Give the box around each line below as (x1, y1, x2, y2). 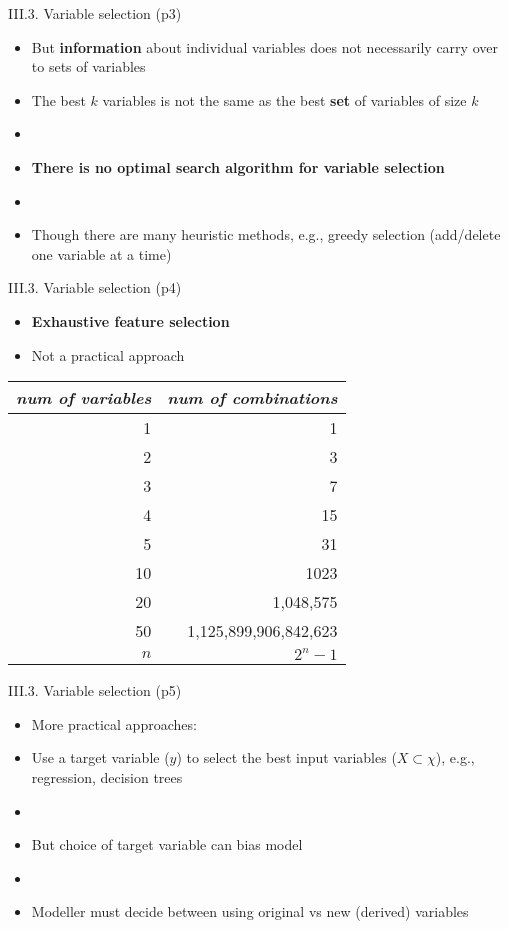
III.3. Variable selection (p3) (8, 3, 182, 23)
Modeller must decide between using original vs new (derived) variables (31, 901, 469, 922)
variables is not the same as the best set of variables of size (102, 89, 467, 110)
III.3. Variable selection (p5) (8, 680, 182, 701)
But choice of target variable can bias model (31, 834, 303, 855)
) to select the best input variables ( (176, 747, 397, 768)
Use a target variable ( (31, 747, 170, 768)
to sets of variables (31, 56, 146, 77)
